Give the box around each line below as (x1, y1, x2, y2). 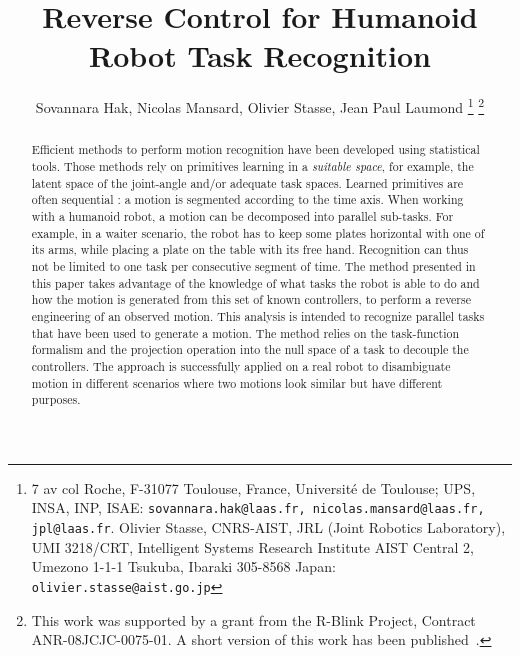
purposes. (31, 391, 81, 408)
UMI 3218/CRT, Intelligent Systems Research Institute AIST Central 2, (31, 536, 474, 557)
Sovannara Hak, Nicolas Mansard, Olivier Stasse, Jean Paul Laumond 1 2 (35, 94, 485, 117)
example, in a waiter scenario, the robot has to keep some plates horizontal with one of (31, 224, 485, 241)
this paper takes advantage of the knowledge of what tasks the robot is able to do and (31, 274, 480, 291)
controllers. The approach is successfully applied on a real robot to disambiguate (31, 357, 451, 374)
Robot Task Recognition (89, 35, 431, 76)
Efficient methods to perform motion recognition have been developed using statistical (31, 141, 480, 158)
